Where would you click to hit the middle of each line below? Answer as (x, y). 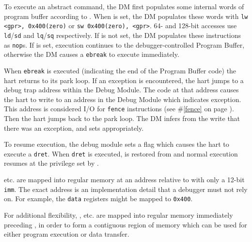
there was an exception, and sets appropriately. (74, 128)
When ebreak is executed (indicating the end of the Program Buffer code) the (120, 70)
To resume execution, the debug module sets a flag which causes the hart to (117, 144)
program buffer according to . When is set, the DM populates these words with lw (126, 16)
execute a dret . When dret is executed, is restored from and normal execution (121, 153)
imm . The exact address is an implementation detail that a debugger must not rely (126, 189)
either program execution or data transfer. (67, 234)
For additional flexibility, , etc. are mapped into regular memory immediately (118, 215)
